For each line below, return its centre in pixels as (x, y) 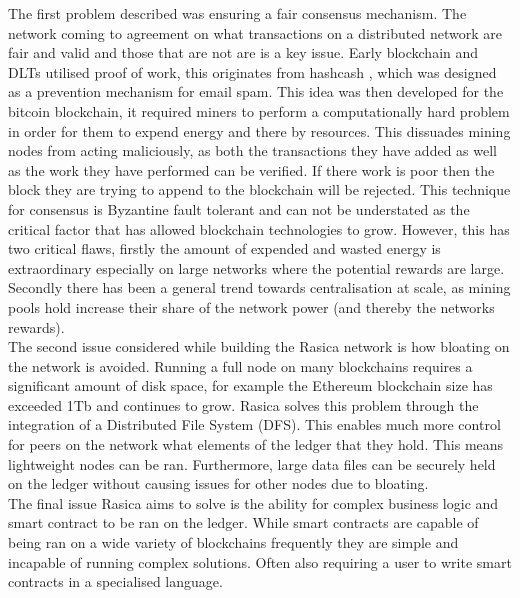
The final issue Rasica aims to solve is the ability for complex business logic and (253, 502)
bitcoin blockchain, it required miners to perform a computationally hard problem (259, 110)
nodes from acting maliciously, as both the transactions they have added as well (252, 150)
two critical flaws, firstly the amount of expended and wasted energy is (224, 248)
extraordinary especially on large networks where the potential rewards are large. (256, 267)
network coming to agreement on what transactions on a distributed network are (255, 32)
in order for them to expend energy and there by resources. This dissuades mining (259, 130)
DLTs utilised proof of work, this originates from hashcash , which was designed (252, 71)
